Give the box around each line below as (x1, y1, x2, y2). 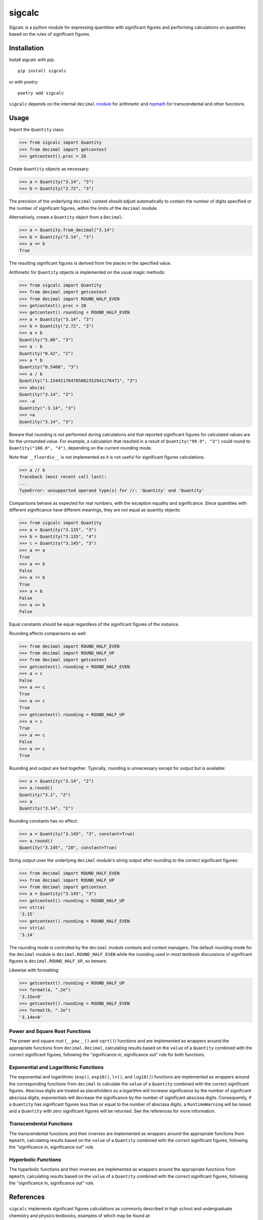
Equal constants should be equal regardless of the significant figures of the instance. (9, 621, 180, 627)
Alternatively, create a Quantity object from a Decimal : (9, 214, 123, 220)
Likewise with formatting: (9, 967, 59, 973)
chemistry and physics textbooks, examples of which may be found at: (9, 1213, 151, 1219)
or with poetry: (9, 79, 39, 85)
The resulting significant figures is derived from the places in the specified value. (9, 260, 172, 266)
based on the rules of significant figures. (9, 31, 91, 37)
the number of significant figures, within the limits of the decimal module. (9, 205, 158, 211)
